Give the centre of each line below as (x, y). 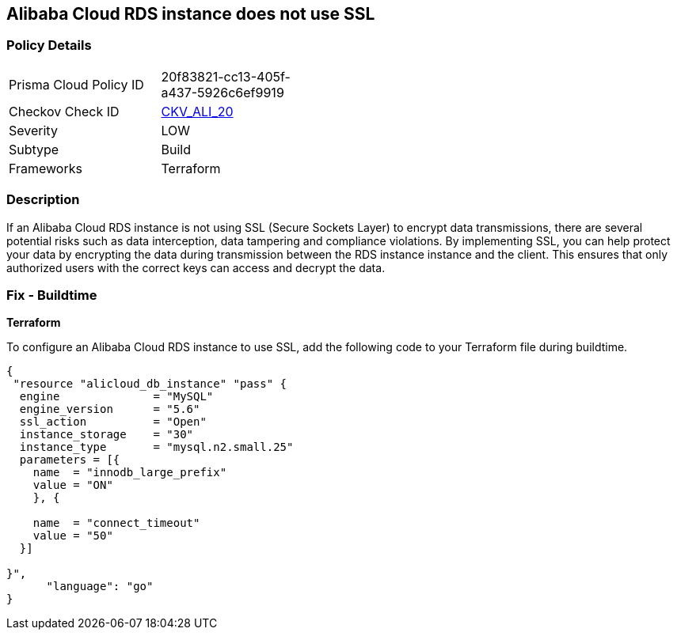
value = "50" (73, 536)
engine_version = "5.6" (110, 409)
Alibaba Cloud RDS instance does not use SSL (191, 14)
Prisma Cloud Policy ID (76, 84)
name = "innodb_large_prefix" (130, 473)
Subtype (34, 149)
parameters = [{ (70, 460)
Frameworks (46, 168)
